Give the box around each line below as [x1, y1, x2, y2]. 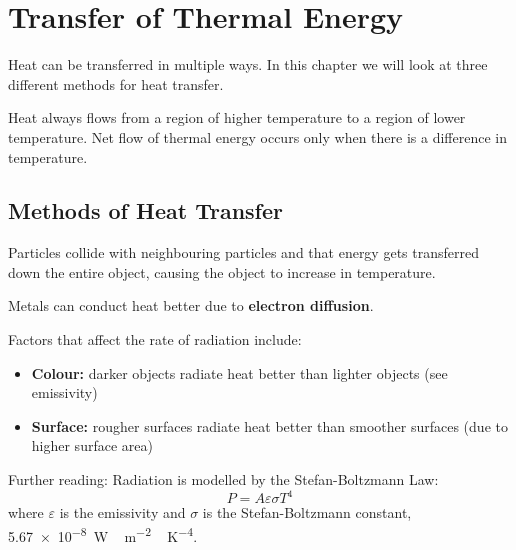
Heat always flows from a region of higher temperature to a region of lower [8, 107, 466, 128]
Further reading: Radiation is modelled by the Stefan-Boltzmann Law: [8, 469, 439, 490]
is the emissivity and [59, 502, 186, 523]
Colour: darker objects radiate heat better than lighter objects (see [31, 362, 448, 383]
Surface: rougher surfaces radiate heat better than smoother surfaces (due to [31, 415, 508, 436]
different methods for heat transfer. [8, 73, 224, 94]
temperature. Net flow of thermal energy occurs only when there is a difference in [8, 126, 507, 147]
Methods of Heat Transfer [8, 195, 283, 226]
